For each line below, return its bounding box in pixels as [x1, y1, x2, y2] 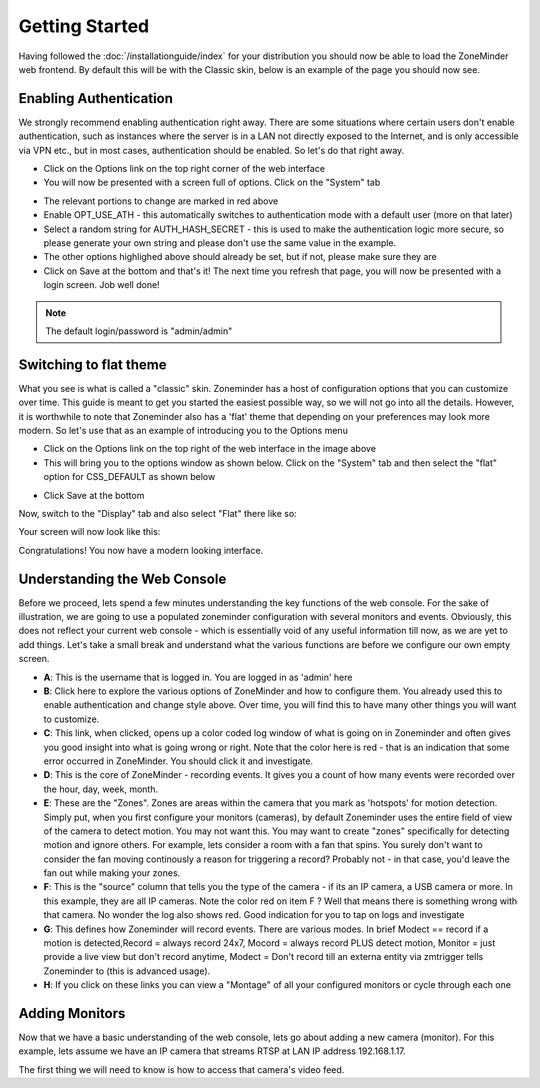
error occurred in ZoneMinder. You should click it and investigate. [43, 755, 314, 767]
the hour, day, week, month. [43, 783, 159, 795]
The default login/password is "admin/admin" [45, 325, 233, 337]
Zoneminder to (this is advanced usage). [43, 965, 211, 977]
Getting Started [18, 15, 150, 37]
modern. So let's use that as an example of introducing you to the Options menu [18, 425, 349, 436]
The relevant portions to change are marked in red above [43, 195, 279, 207]
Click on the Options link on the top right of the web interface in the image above [43, 443, 377, 455]
